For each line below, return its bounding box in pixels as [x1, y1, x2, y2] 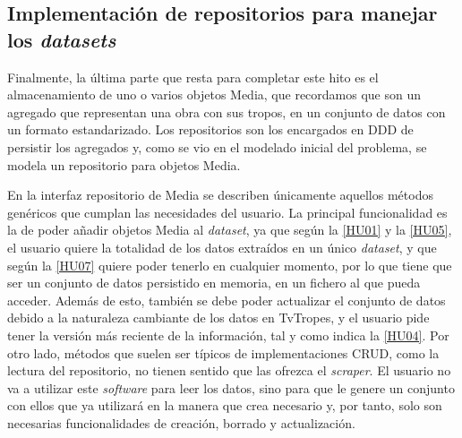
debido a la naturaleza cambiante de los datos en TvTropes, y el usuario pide [7, 308, 430, 327]
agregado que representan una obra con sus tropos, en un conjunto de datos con [7, 102, 446, 121]
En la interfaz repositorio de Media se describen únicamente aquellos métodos [7, 185, 433, 204]
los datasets [7, 25, 116, 53]
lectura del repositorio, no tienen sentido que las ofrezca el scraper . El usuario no [7, 361, 451, 380]
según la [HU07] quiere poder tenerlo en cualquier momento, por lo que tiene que [7, 255, 452, 274]
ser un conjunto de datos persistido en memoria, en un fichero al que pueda [7, 273, 421, 292]
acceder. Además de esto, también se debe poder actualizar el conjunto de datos [7, 290, 446, 309]
